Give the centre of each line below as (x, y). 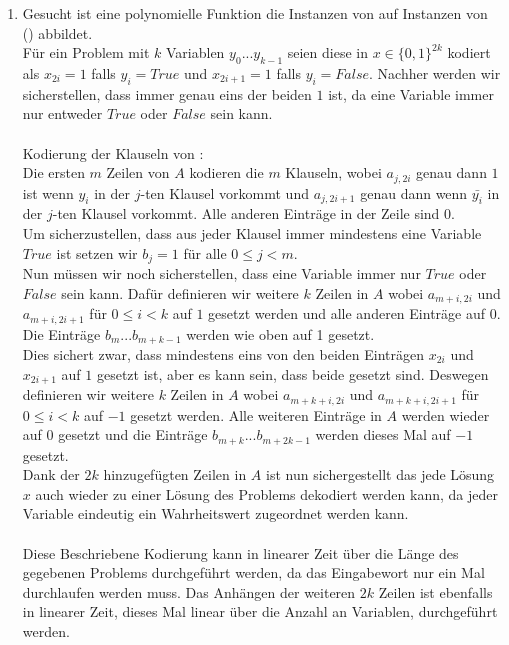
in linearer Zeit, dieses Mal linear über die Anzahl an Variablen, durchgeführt (260, 611)
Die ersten (53, 172)
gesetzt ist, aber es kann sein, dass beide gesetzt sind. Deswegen (292, 373)
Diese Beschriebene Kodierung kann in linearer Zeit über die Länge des (240, 552)
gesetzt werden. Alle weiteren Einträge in (256, 414)
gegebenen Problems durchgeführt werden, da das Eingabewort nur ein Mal (253, 572)
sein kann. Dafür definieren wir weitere (180, 292)
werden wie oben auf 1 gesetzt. (280, 333)
